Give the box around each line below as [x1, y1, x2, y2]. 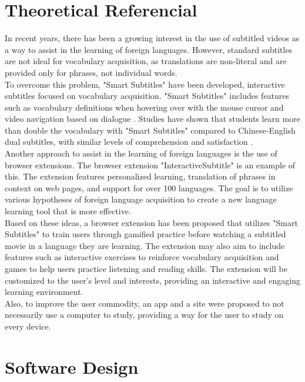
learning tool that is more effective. [5, 205, 131, 217]
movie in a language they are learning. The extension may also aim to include [5, 239, 285, 251]
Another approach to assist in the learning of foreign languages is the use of [5, 147, 277, 160]
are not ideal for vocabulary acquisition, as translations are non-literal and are [5, 55, 287, 67]
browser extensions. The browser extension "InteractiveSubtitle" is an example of [5, 158, 296, 171]
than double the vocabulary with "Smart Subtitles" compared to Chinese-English [5, 124, 296, 136]
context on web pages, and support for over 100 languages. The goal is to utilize [5, 181, 293, 194]
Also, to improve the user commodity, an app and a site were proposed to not [5, 297, 284, 309]
